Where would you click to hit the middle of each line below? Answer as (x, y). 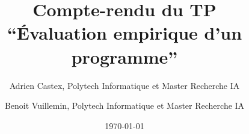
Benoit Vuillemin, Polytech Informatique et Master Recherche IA (124, 105)
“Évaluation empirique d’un (124, 33)
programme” (124, 56)
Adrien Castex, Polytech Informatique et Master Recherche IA (124, 85)
